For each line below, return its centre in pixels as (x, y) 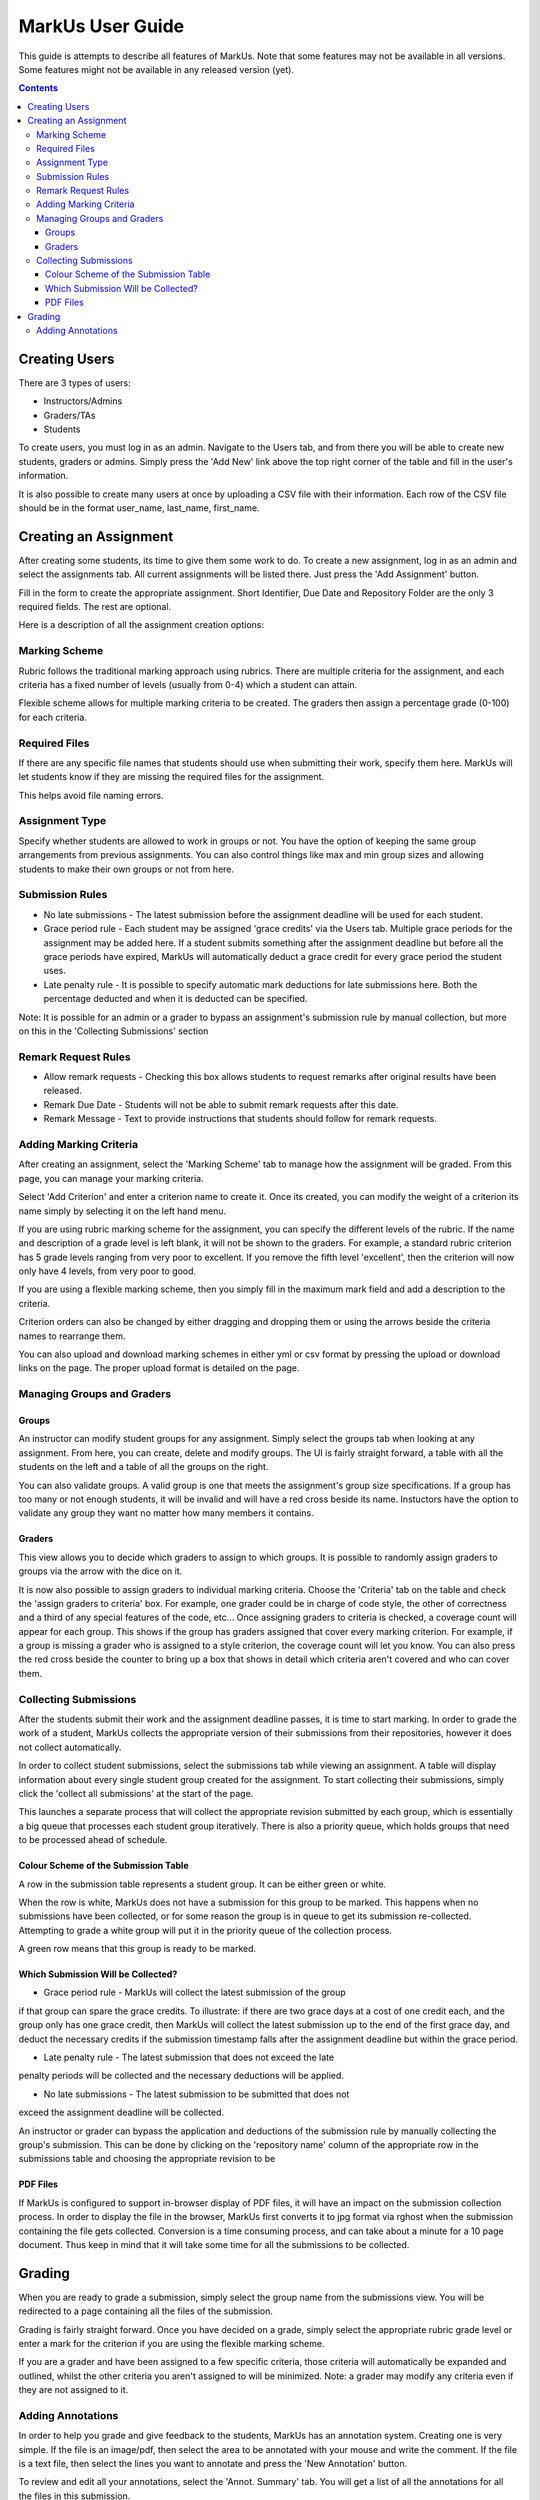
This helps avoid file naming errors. (91, 795)
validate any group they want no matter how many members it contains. (166, 1513)
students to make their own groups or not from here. (126, 869)
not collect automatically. (70, 1747)
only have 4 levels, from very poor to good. (107, 1271)
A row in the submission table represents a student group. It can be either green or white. (202, 1884)
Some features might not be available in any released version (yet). (156, 69)
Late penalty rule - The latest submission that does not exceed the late (189, 2057)
